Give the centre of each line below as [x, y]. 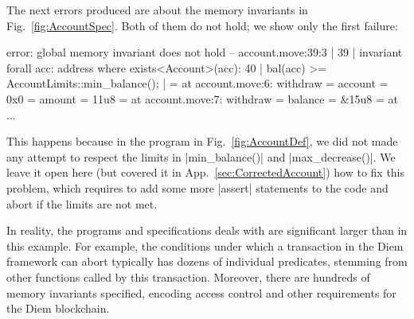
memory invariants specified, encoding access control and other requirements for [201, 292]
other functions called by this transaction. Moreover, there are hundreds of [188, 276]
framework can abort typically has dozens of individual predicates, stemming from [207, 261]
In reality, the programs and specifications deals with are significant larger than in [207, 230]
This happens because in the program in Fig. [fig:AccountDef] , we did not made [202, 141]
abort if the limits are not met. [82, 203]
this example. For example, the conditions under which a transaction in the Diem [205, 245]
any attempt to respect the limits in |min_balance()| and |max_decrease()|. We [201, 156]
